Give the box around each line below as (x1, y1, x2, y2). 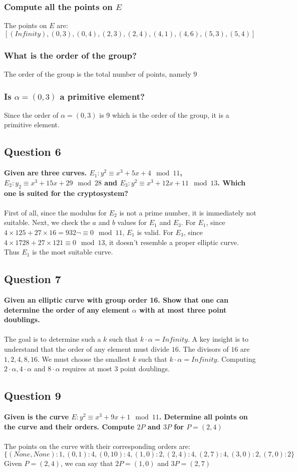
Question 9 (4, 388, 61, 403)
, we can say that (60, 458, 113, 468)
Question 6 (4, 144, 61, 159)
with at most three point (139, 304, 227, 315)
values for (117, 217, 147, 227)
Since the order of (4, 109, 59, 120)
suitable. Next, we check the (4, 217, 90, 227)
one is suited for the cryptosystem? (4, 187, 128, 198)
